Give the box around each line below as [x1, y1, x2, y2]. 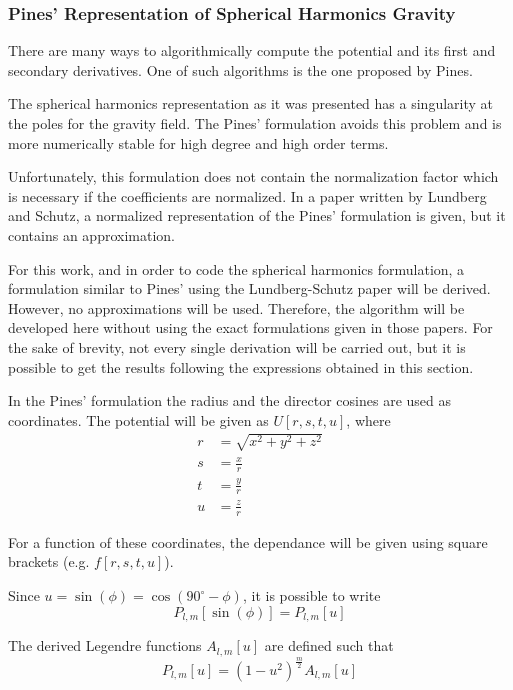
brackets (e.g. [8, 551, 90, 572]
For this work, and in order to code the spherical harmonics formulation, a [8, 258, 465, 279]
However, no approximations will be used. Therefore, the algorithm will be [8, 297, 465, 318]
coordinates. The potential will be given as [8, 409, 269, 430]
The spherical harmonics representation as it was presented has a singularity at [8, 93, 493, 114]
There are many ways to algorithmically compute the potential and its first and [8, 40, 496, 61]
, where [346, 409, 391, 430]
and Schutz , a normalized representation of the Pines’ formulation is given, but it [8, 205, 506, 226]
